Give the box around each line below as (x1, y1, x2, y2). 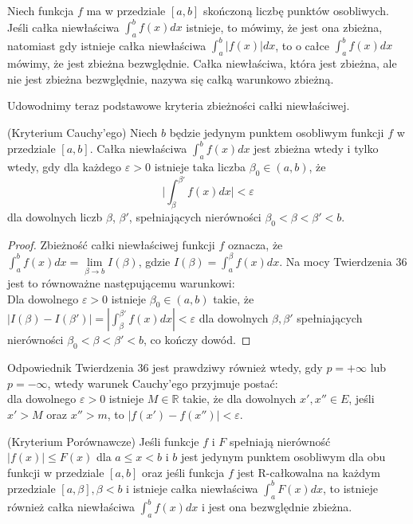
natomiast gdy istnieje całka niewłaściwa (7, 37, 206, 53)
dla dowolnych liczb (7, 208, 103, 225)
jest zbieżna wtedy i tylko (254, 140, 379, 157)
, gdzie (138, 252, 171, 269)
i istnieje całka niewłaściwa (126, 479, 258, 496)
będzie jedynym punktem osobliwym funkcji (169, 123, 384, 140)
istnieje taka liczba (154, 158, 246, 174)
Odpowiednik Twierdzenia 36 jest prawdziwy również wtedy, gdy (7, 359, 323, 376)
